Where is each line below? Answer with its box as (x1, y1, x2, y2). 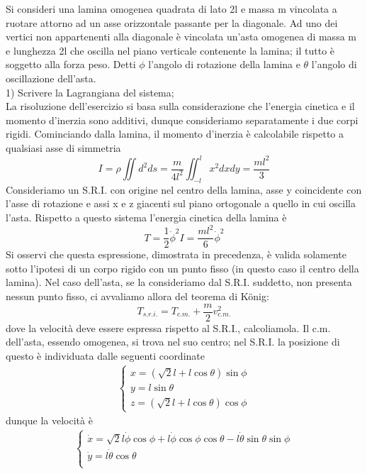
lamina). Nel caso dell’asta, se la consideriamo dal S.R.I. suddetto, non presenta (6, 275, 352, 290)
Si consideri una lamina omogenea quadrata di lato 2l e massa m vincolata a (6, 1, 337, 16)
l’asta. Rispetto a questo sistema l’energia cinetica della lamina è (6, 210, 287, 225)
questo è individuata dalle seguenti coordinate (6, 348, 205, 363)
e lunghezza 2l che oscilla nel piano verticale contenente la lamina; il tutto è (6, 43, 335, 57)
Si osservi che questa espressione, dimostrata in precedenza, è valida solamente (6, 247, 346, 262)
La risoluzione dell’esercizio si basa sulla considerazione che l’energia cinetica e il (6, 99, 355, 114)
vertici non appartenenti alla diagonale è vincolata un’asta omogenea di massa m (6, 29, 356, 44)
